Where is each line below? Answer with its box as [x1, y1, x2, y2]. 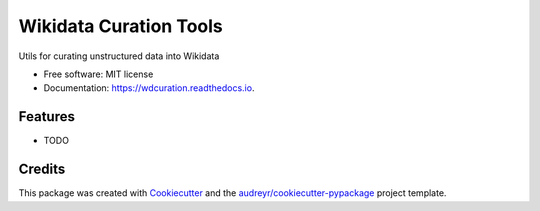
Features [18, 108, 75, 125]
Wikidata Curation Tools [18, 15, 224, 37]
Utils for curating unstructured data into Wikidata [18, 50, 220, 62]
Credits [18, 161, 66, 178]
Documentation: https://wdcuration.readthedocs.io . [43, 82, 255, 94]
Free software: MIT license [43, 68, 154, 80]
